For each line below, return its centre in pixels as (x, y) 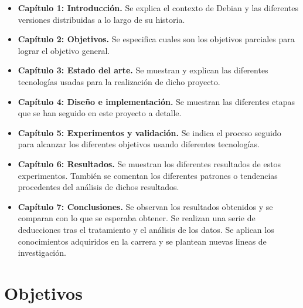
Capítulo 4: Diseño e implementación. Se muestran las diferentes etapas (156, 101)
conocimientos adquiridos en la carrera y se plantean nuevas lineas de (142, 241)
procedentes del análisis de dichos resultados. (98, 187)
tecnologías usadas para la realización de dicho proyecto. (119, 81)
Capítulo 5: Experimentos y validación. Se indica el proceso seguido (149, 132)
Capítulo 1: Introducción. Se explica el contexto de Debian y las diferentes (158, 8)
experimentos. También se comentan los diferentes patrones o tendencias (148, 175)
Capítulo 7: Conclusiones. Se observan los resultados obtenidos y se (145, 206)
